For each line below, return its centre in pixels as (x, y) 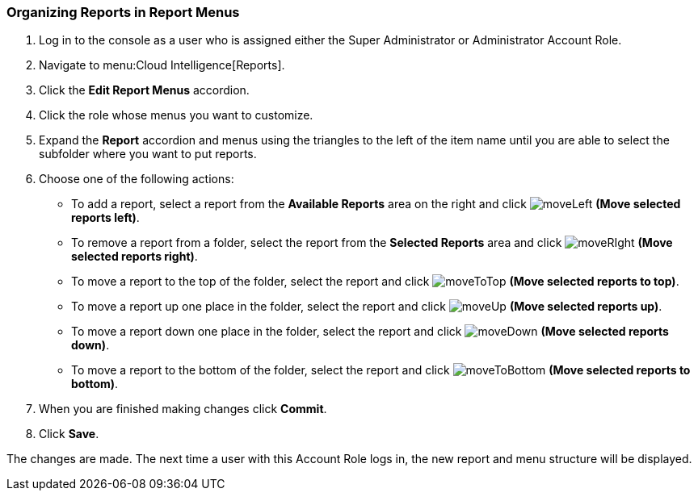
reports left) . (105, 218)
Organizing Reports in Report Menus (123, 12)
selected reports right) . (135, 257)
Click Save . (69, 434)
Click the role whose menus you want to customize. (176, 115)
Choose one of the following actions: (137, 179)
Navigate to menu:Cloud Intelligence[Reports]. (162, 65)
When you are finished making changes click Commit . (183, 409)
